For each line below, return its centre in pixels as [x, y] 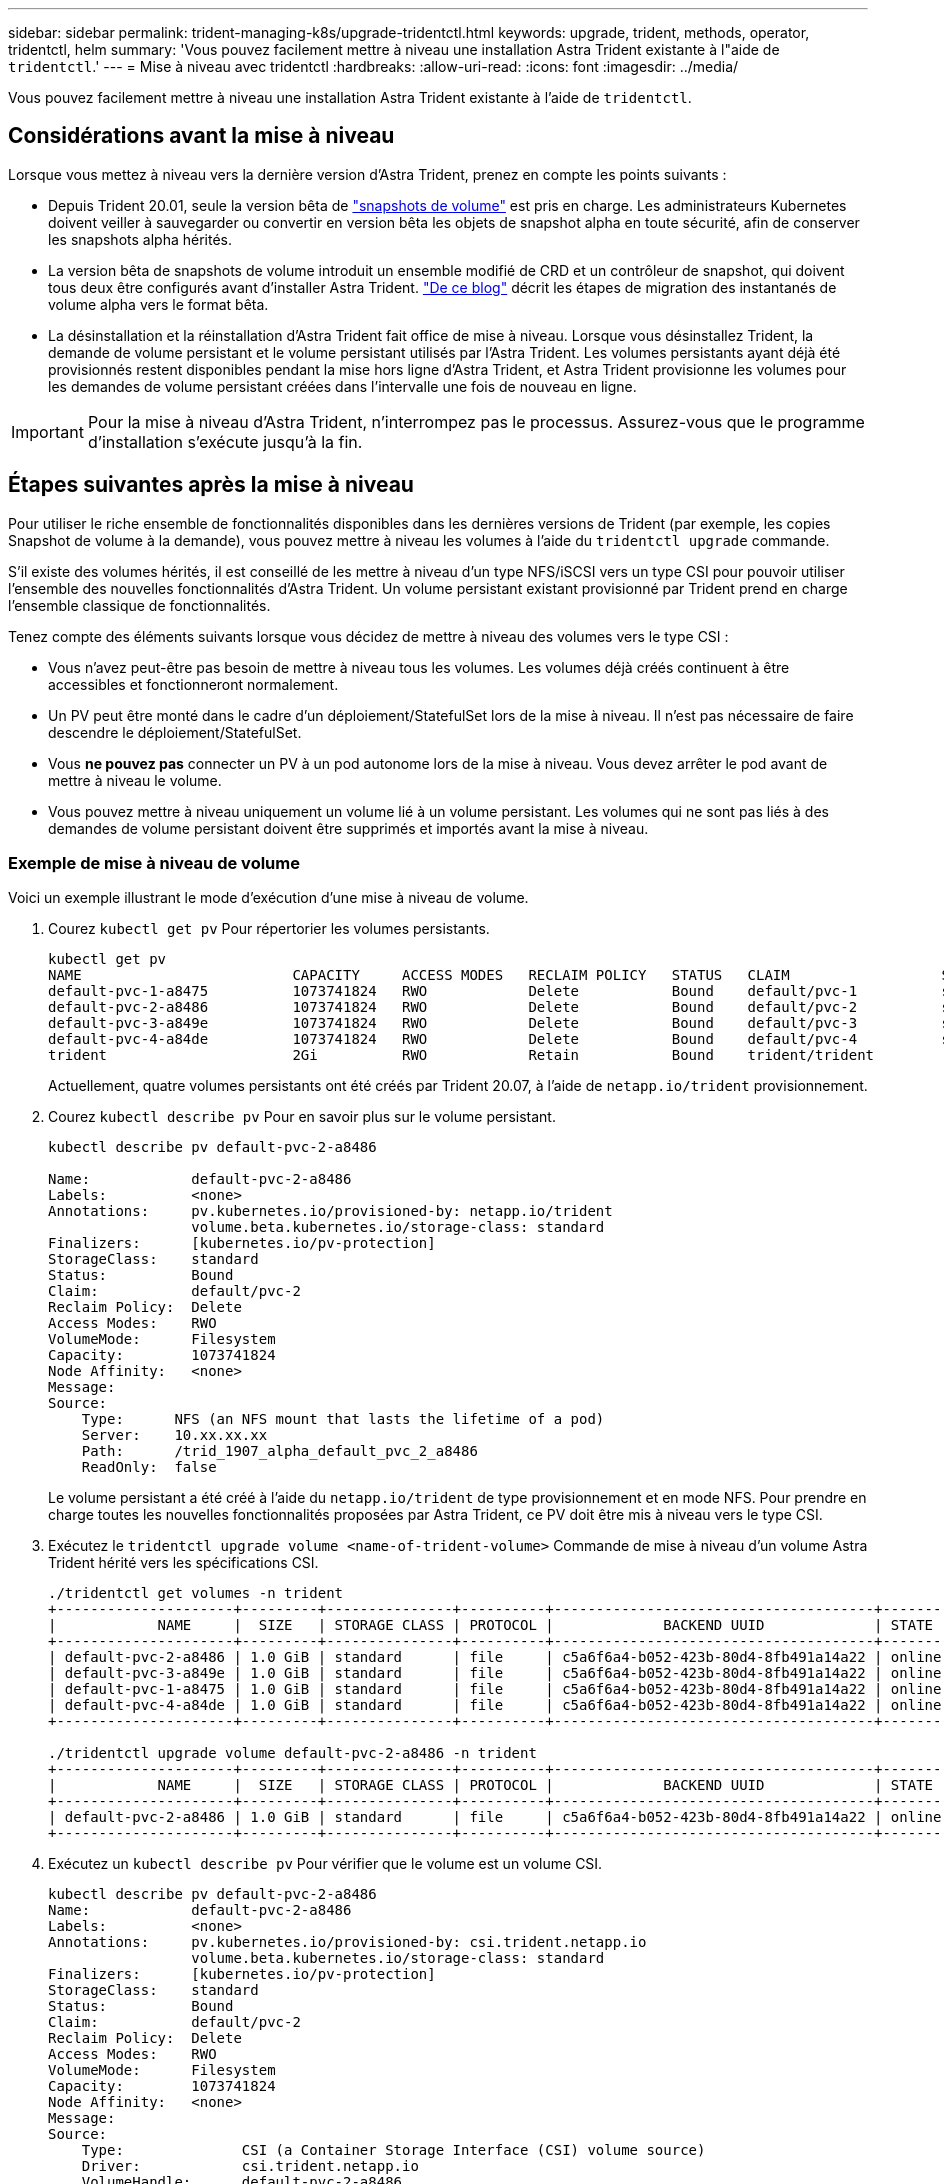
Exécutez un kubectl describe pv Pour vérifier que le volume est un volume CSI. [325, 1864]
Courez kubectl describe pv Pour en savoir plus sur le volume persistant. [302, 1117]
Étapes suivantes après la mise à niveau [211, 485]
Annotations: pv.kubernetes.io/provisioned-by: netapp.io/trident [330, 1211]
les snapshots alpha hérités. [140, 239]
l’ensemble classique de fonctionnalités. [139, 605]
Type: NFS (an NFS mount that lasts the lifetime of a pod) [343, 1419]
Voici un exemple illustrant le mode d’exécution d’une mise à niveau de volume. [268, 898]
